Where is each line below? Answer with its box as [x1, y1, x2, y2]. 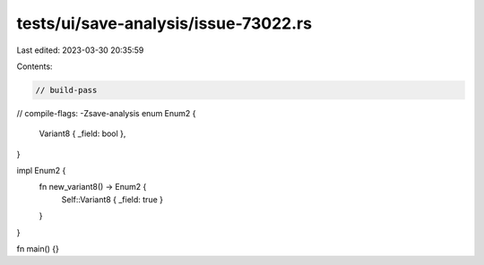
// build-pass [35, 85, 98, 95]
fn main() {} [16, 244, 60, 254]
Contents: [16, 61, 53, 72]
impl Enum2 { [16, 166, 66, 176]
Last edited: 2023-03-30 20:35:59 [16, 45, 144, 56]
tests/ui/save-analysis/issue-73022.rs [16, 13, 313, 33]
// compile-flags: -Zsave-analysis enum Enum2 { [16, 107, 196, 118]
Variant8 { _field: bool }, [39, 128, 126, 139]
